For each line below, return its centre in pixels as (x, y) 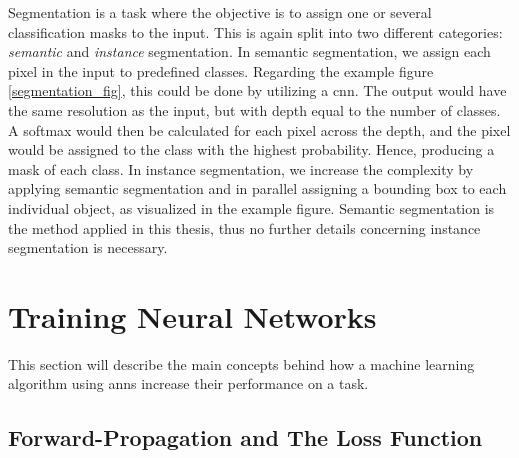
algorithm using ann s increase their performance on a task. (188, 383)
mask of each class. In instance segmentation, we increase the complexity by (241, 168)
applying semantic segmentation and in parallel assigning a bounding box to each (257, 188)
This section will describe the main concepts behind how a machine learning (241, 363)
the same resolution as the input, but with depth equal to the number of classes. (254, 109)
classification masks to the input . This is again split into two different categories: (255, 31)
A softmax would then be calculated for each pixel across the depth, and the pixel (259, 129)
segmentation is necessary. (88, 247)
